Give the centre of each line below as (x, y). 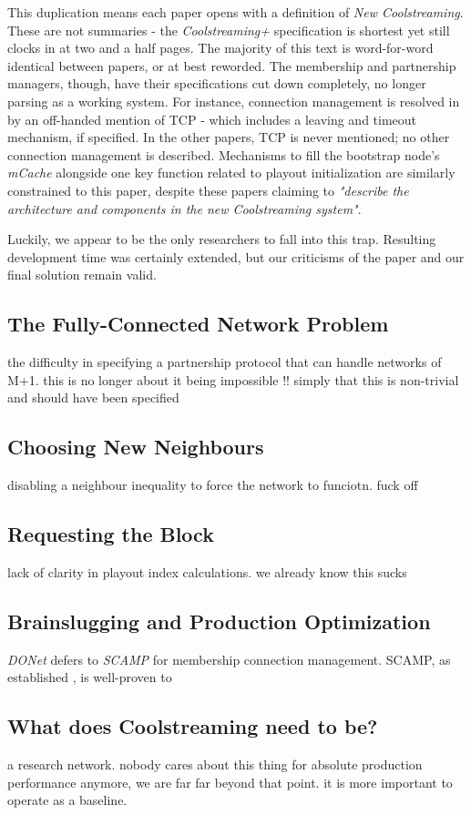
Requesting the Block (111, 534)
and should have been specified (93, 397)
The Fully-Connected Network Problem (198, 324)
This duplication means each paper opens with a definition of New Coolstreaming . (235, 12)
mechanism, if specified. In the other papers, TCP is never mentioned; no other (229, 137)
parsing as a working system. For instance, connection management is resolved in (234, 101)
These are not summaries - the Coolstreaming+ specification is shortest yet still (229, 30)
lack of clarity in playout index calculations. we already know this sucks (207, 571)
